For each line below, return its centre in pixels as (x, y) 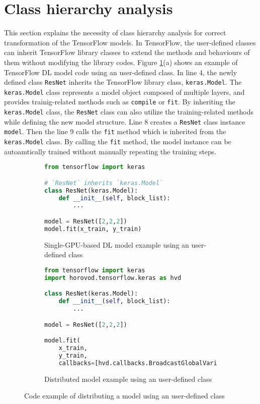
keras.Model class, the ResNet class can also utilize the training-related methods (129, 112)
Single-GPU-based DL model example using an (117, 244)
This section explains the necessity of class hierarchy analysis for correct (115, 33)
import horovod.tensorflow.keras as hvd (113, 278)
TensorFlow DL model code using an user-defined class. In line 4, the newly (121, 72)
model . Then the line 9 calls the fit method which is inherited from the (115, 131)
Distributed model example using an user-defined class (128, 379)
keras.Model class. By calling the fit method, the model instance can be (118, 141)
